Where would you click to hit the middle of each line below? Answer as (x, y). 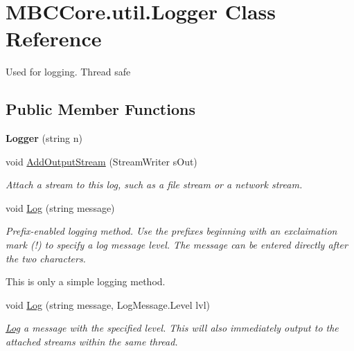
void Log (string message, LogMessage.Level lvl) (108, 304)
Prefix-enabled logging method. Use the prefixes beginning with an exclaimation (171, 231)
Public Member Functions (100, 109)
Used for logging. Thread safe (68, 72)
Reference (54, 38)
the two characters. (46, 258)
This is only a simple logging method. (86, 281)
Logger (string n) (44, 138)
